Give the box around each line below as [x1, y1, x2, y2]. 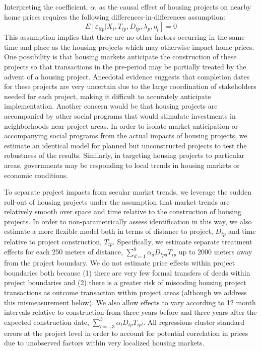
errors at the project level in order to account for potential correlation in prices [4, 327, 248, 338]
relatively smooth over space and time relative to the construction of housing [4, 206, 242, 217]
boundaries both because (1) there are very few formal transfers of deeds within [4, 267, 250, 278]
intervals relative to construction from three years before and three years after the [4, 307, 257, 317]
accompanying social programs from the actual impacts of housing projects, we [4, 130, 247, 141]
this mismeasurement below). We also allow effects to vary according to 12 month [4, 297, 256, 307]
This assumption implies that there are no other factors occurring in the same [4, 32, 245, 42]
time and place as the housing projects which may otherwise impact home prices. [4, 41, 254, 52]
